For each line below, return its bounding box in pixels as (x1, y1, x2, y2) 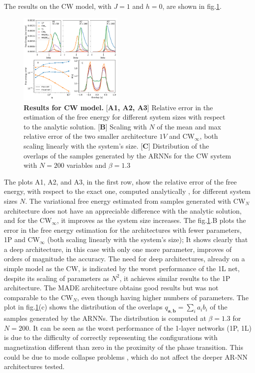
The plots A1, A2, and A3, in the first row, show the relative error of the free (4, 176, 237, 186)
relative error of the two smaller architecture (24, 131, 157, 141)
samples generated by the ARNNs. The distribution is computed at (4, 313, 206, 323)
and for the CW (4, 215, 52, 225)
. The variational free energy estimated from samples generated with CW (25, 195, 246, 206)
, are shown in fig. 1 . (162, 1, 222, 11)
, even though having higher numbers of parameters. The (77, 292, 249, 302)
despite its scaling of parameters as (4, 273, 109, 283)
